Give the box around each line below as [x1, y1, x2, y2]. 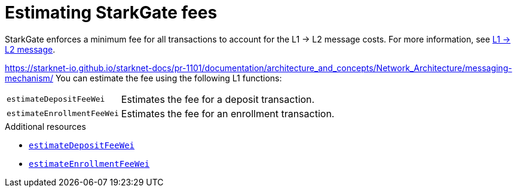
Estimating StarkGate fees [5, 2, 218, 23]
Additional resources [5, 121, 86, 132]
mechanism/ [5, 72, 53, 83]
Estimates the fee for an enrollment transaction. [121, 107, 335, 120]
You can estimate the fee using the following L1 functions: [55, 72, 282, 83]
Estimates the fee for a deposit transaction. [121, 93, 315, 105]
